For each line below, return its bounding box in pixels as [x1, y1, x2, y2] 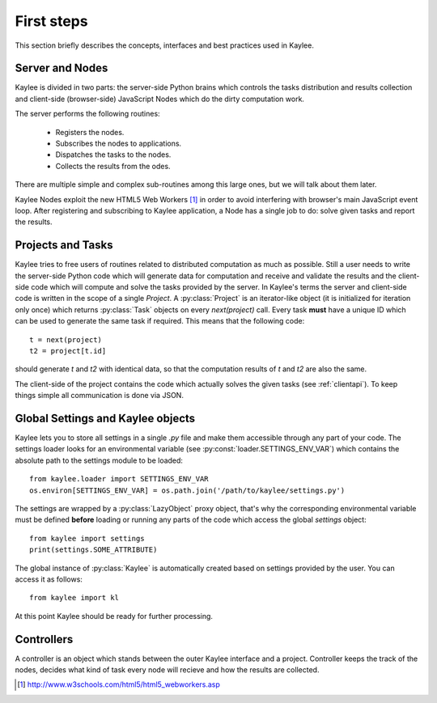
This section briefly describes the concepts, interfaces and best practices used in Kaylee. [15, 40, 315, 50]
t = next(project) [29, 335, 103, 344]
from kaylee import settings [29, 534, 145, 543]
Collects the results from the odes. [55, 161, 171, 171]
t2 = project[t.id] [29, 346, 107, 355]
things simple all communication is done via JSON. [15, 391, 184, 400]
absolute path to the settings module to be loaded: [15, 455, 184, 465]
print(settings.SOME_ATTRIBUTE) [29, 545, 158, 554]
